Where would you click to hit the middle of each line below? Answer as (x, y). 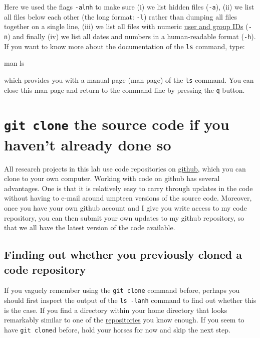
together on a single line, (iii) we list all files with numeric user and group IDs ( (126, 26)
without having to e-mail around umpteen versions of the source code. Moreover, (128, 198)
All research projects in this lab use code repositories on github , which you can (125, 168)
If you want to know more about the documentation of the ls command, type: (124, 46)
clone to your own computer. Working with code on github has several (112, 178)
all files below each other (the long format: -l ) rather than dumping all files (120, 16)
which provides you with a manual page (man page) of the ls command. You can (129, 79)
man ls (14, 63)
